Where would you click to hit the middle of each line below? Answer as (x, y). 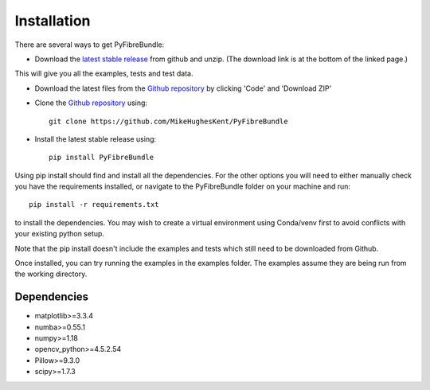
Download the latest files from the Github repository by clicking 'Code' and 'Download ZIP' (183, 88)
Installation (53, 21)
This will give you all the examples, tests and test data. (104, 74)
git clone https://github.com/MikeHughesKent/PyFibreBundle (168, 121)
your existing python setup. (60, 234)
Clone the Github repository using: (91, 103)
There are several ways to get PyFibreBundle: (90, 45)
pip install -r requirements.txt (94, 205)
